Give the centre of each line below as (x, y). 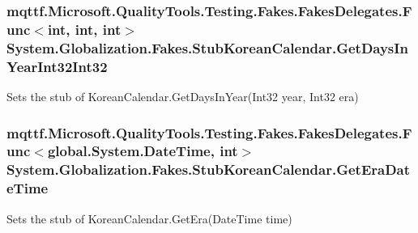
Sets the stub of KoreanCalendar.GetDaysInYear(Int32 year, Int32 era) (183, 96)
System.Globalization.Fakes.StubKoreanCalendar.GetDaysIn (207, 47)
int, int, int (84, 29)
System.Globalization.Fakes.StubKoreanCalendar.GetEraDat (209, 169)
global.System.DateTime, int (143, 151)
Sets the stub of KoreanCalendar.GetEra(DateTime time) (149, 218)
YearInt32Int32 (57, 66)
